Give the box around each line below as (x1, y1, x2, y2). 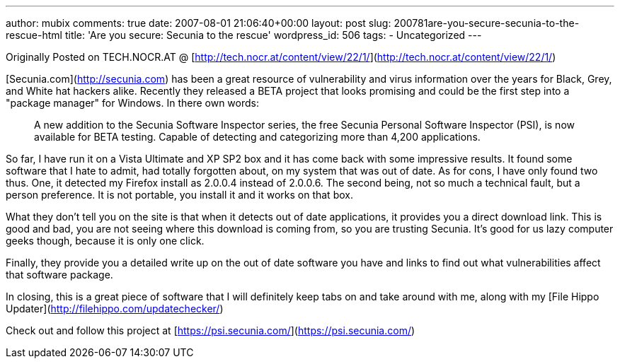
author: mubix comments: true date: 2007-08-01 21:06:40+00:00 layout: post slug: (6, 17, 391, 29)
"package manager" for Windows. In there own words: (6, 97, 259, 109)
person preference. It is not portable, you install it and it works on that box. (6, 189, 353, 201)
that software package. (6, 269, 113, 281)
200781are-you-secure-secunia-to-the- (394, 17, 580, 29)
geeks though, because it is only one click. (6, 235, 205, 247)
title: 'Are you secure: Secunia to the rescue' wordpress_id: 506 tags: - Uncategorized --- (64, 29, 482, 41)
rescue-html (6, 29, 62, 41)
